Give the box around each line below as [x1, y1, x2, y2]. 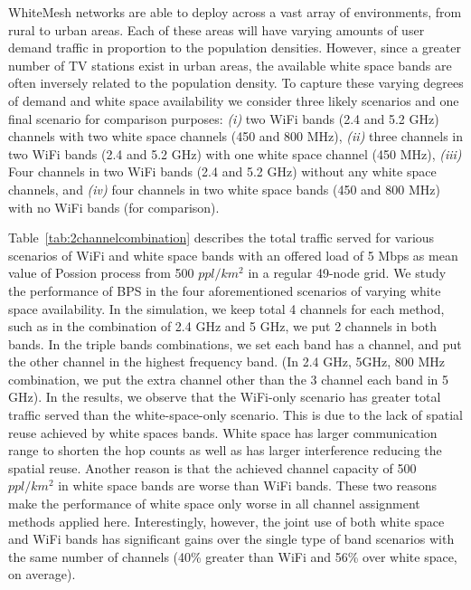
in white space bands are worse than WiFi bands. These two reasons [58, 476, 438, 495]
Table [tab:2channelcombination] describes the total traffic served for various [8, 228, 435, 247]
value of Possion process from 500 [8, 263, 194, 282]
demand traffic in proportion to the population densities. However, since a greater [8, 38, 461, 57]
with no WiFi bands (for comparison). [8, 197, 220, 216]
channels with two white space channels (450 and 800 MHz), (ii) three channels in [8, 127, 463, 146]
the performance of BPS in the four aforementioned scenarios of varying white [8, 281, 441, 300]
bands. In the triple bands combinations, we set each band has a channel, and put [8, 334, 462, 353]
